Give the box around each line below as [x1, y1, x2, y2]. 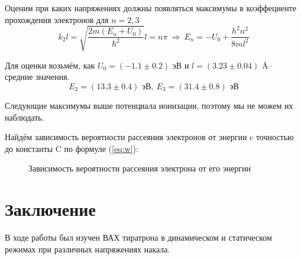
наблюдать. [5, 111, 44, 123]
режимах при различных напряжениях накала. [5, 242, 170, 255]
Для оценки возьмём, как [5, 59, 95, 71]
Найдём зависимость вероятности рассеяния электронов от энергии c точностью [5, 131, 294, 143]
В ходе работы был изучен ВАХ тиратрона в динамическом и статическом [5, 231, 272, 244]
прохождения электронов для [5, 13, 109, 25]
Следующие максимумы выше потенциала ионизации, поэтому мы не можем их [5, 99, 293, 111]
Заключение [5, 197, 96, 221]
